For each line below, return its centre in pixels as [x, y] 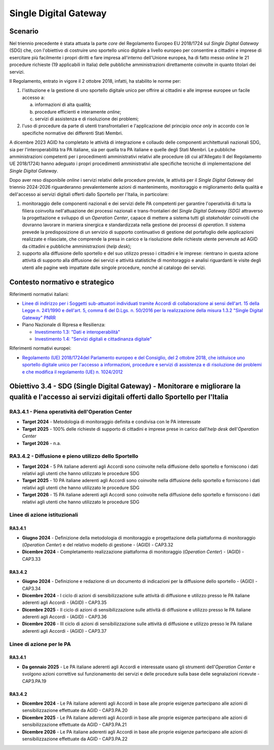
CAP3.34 [31, 588]
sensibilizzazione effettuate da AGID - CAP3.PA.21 [74, 725]
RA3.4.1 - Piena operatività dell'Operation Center [71, 412]
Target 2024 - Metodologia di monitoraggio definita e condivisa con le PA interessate [111, 422]
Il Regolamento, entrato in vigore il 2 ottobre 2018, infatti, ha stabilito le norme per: [95, 81]
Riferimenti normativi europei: [40, 348]
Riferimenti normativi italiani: [39, 294]
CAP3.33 [31, 559]
